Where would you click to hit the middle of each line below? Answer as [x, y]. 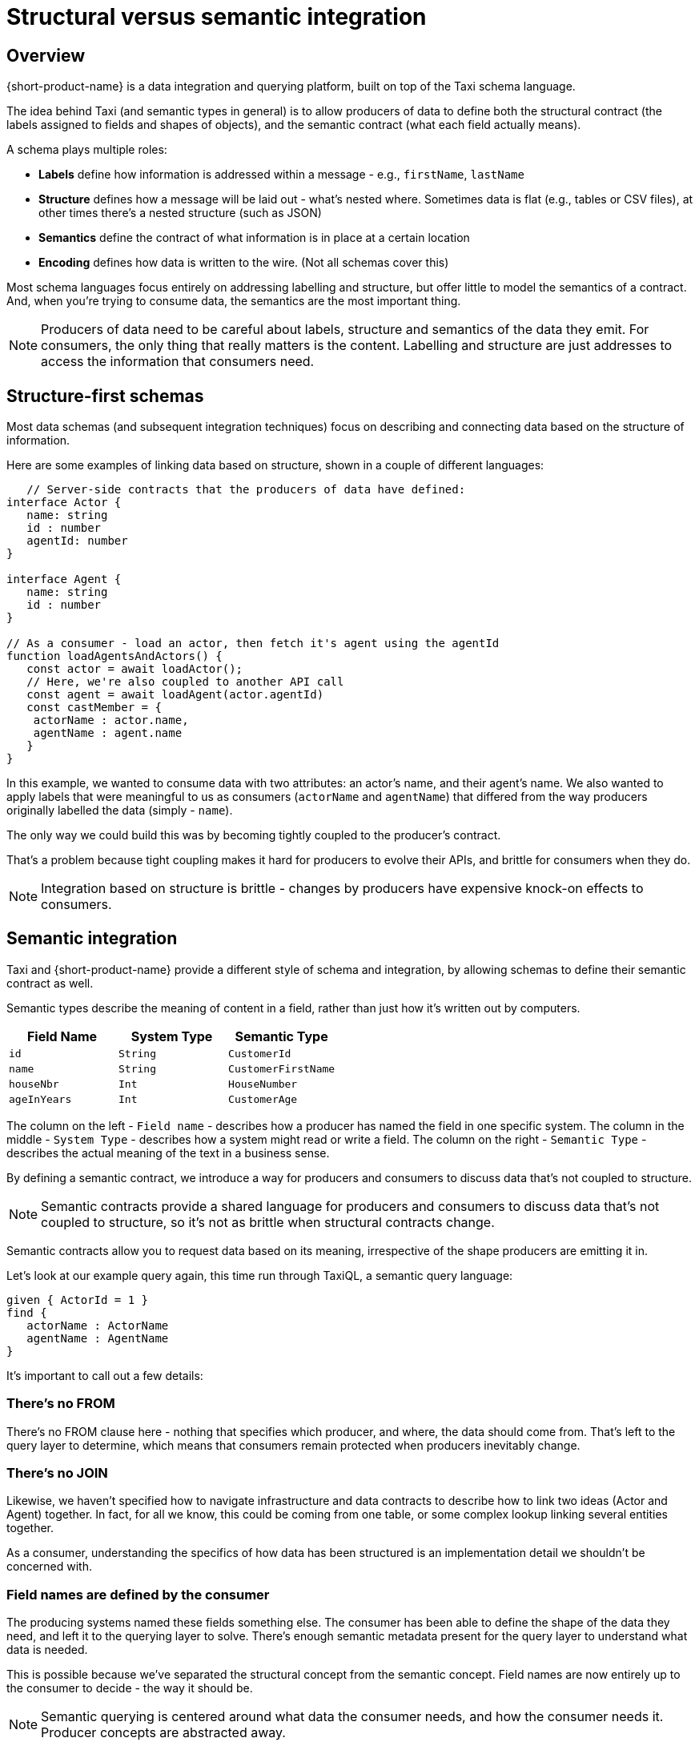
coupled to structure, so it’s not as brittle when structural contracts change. [268, 1222]
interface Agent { [64, 579]
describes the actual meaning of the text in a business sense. [168, 1153]
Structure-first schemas [105, 396]
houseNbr [34, 1084]
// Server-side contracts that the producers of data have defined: [246, 490]
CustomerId [260, 1053]
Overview [46, 55]
